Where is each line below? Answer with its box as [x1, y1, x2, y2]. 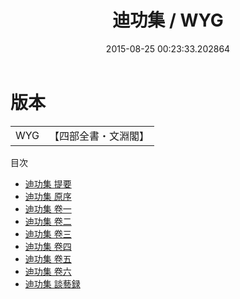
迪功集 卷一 [24, 202, 72, 215]
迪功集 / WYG [112, 9, 224, 32]
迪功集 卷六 [24, 265, 72, 277]
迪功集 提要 [24, 177, 72, 190]
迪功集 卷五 [24, 252, 72, 265]
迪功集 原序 [24, 190, 72, 202]
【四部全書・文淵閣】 [49, 129, 150, 143]
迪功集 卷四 [24, 240, 72, 252]
